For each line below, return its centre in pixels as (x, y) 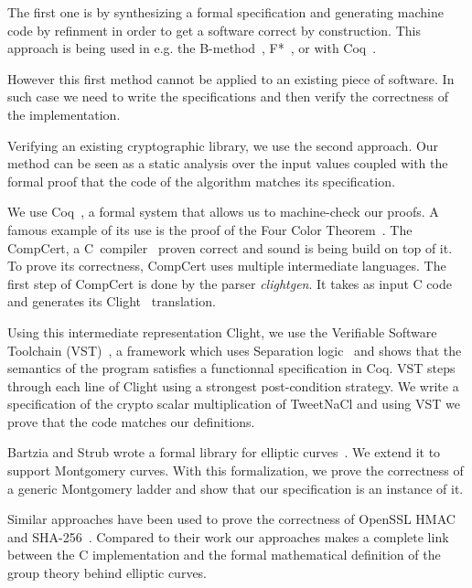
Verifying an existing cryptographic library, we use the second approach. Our (223, 145)
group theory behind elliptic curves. (107, 573)
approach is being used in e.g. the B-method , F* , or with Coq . (192, 48)
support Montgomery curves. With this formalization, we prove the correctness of (236, 470)
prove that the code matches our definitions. (131, 421)
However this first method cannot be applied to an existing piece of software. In (231, 78)
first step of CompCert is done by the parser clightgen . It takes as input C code (230, 283)
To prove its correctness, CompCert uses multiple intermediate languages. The (227, 266)
